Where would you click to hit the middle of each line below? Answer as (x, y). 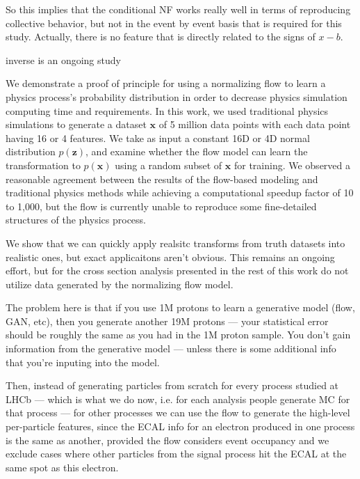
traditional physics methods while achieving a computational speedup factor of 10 (180, 193)
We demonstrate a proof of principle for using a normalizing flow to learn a (166, 83)
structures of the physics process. (76, 220)
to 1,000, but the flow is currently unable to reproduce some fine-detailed (161, 206)
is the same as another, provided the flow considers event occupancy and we (167, 440)
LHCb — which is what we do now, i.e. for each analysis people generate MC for (178, 399)
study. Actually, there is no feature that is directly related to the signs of (161, 37)
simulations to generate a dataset (76, 124)
